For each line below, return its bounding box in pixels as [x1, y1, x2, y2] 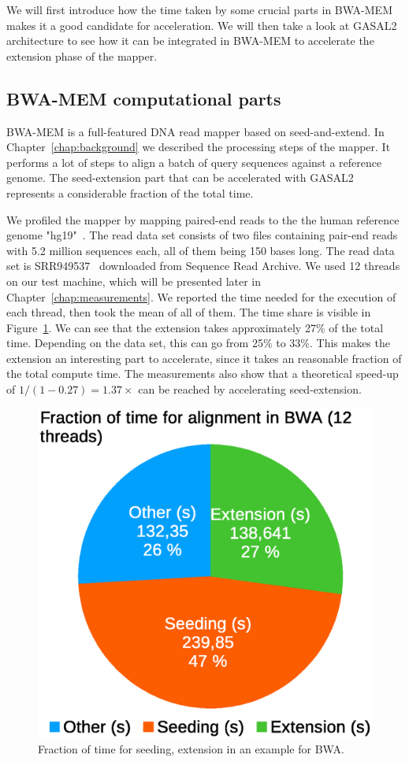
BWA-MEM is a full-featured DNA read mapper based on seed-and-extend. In [6, 123, 385, 139]
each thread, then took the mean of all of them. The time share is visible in [6, 304, 371, 320]
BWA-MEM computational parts [6, 86, 281, 110]
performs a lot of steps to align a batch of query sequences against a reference [6, 154, 382, 170]
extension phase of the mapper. [6, 47, 158, 64]
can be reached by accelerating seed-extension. [138, 381, 362, 398]
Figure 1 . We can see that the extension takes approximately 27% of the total [6, 319, 384, 335]
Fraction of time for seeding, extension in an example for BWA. [38, 741, 344, 757]
